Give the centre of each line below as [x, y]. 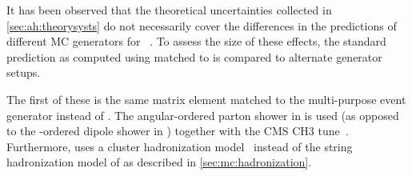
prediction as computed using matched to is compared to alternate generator [194, 56]
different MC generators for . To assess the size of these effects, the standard [196, 41]
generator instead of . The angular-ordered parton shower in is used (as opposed [203, 115]
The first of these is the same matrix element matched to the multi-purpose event [206, 99]
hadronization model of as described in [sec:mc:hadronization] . [159, 162]
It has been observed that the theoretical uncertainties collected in [169, 10]
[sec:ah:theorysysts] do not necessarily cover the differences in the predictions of [202, 25]
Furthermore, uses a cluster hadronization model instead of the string [180, 146]
